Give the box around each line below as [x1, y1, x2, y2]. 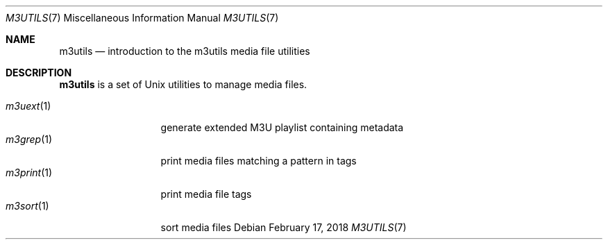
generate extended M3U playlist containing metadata [160, 121, 404, 133]
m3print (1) [6, 167, 53, 178]
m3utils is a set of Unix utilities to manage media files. [59, 78, 307, 90]
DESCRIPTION [6, 67, 72, 78]
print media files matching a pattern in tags [160, 155, 357, 167]
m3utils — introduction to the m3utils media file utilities [59, 45, 310, 57]
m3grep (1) [6, 133, 53, 145]
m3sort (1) [6, 200, 49, 212]
